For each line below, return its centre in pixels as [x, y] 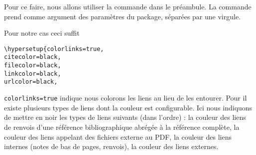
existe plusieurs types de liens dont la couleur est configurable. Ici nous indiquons [128, 107]
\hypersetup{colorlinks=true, [54, 49]
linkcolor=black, [33, 74]
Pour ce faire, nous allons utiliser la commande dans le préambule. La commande [128, 6]
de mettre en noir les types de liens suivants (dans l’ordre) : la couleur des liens [125, 117]
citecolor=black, [33, 57]
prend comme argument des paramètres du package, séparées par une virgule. [122, 16]
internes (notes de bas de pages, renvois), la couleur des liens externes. [111, 146]
